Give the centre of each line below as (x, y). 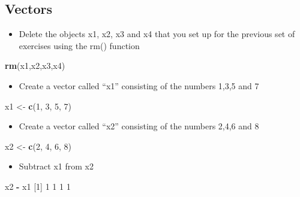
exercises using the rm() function (79, 45)
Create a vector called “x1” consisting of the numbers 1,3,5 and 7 (139, 85)
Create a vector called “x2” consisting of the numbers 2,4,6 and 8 (139, 126)
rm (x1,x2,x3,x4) (35, 66)
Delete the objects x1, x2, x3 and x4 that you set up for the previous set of (157, 34)
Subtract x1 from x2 (56, 166)
